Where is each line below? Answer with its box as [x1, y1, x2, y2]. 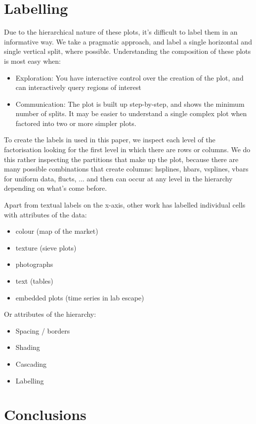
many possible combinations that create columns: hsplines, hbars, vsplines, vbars [4, 164, 249, 174]
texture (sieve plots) [15, 242, 77, 253]
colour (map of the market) [15, 226, 98, 236]
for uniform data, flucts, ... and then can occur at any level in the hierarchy [4, 173, 233, 183]
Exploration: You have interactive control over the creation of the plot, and [15, 72, 244, 83]
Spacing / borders [15, 325, 70, 336]
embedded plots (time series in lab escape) [15, 292, 144, 302]
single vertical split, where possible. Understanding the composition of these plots [4, 46, 251, 56]
